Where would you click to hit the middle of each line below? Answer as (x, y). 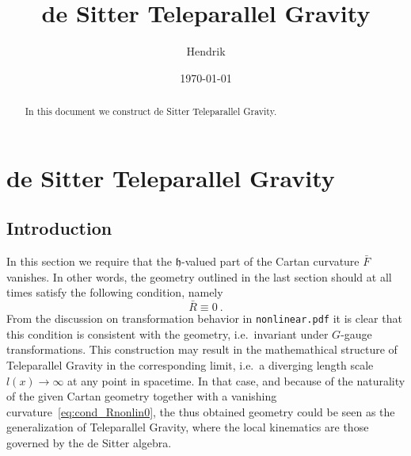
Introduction (59, 228)
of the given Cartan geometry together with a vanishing (142, 396)
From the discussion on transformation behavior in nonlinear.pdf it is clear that (204, 318)
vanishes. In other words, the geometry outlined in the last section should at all (199, 276)
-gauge (356, 333)
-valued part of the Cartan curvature (270, 261)
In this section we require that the (89, 261)
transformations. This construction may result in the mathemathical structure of (202, 349)
